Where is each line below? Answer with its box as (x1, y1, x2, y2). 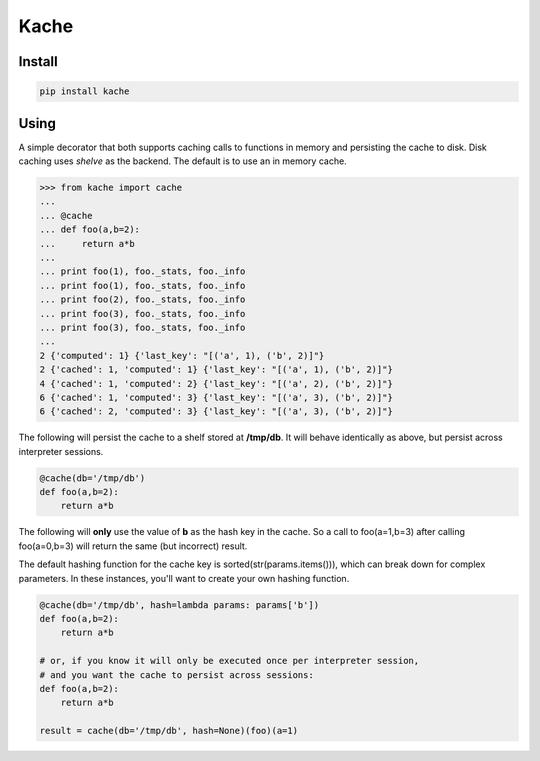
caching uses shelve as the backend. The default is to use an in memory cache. (18, 155, 347, 167)
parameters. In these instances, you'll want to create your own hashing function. (18, 572, 350, 584)
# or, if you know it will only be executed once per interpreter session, (39, 655, 420, 667)
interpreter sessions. (18, 445, 104, 457)
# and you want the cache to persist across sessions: (39, 669, 314, 680)
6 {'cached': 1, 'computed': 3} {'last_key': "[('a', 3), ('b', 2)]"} (39, 391, 394, 403)
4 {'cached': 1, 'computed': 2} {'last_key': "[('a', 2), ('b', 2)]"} (39, 378, 394, 389)
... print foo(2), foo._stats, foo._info (39, 294, 246, 305)
